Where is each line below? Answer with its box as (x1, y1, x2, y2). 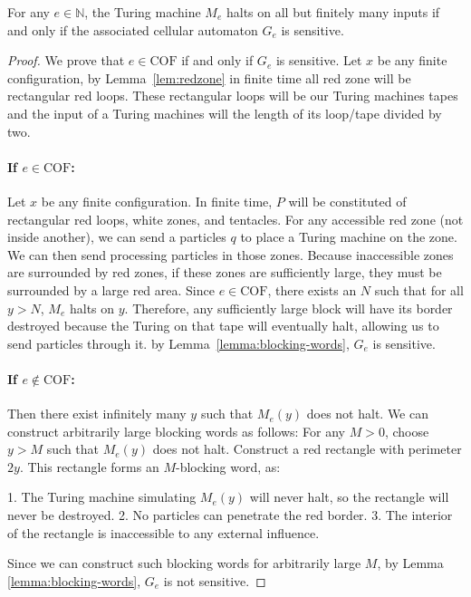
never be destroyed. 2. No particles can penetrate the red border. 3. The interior (7, 506, 453, 525)
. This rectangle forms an (19, 457, 159, 476)
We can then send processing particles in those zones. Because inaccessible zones (7, 245, 454, 264)
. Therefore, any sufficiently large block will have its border (124, 298, 453, 317)
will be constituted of (288, 191, 407, 210)
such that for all (374, 280, 464, 299)
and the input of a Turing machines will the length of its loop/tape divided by (7, 103, 442, 122)
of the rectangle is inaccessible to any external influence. (7, 523, 320, 542)
